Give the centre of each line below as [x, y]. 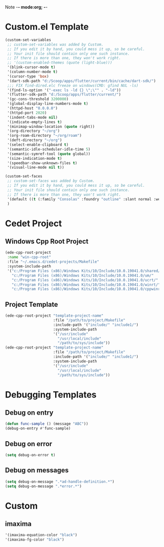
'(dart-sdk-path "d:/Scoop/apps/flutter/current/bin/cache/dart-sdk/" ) [82, 81]
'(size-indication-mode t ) [35, 158]
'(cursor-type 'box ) [28, 76]
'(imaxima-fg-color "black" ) [35, 540]
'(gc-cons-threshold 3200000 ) [38, 99]
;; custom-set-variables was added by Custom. [55, 44]
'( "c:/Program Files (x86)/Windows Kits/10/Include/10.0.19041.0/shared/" [85, 271]
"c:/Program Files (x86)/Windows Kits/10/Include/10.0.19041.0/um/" [82, 275]
